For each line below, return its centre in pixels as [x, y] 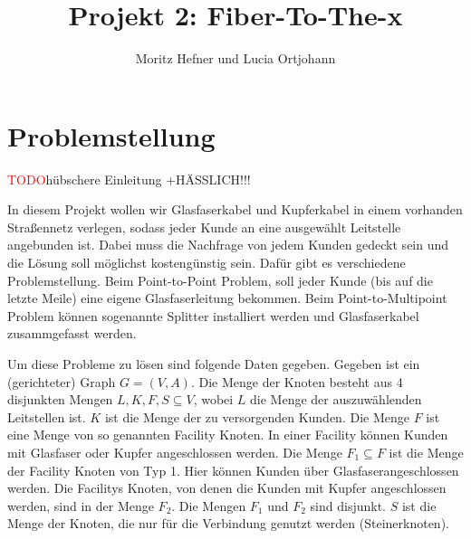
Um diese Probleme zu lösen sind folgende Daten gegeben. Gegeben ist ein [214, 364]
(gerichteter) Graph [62, 381]
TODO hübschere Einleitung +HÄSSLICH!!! [129, 179]
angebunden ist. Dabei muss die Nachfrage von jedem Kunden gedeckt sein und [228, 245]
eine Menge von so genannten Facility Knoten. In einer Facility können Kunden [228, 435]
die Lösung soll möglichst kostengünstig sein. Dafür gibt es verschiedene [207, 263]
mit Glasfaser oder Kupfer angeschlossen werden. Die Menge [175, 452]
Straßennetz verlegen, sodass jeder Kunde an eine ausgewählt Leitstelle [204, 227]
